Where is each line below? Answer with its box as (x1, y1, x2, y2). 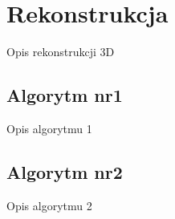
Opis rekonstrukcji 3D (6, 43, 115, 60)
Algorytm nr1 (6, 83, 123, 107)
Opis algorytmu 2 (6, 197, 92, 213)
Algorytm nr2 (6, 159, 123, 184)
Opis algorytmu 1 (6, 120, 92, 136)
